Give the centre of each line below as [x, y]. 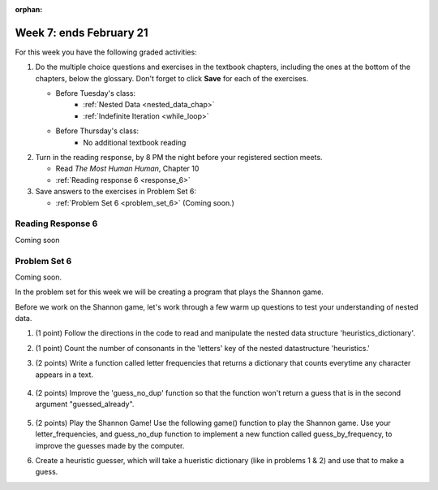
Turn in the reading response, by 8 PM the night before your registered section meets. [179, 158]
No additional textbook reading [135, 142]
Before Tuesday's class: [96, 93]
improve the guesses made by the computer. [110, 445]
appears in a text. [64, 375]
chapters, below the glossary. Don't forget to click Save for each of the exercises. [172, 78]
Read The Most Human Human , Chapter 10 [127, 169]
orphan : [29, 9]
